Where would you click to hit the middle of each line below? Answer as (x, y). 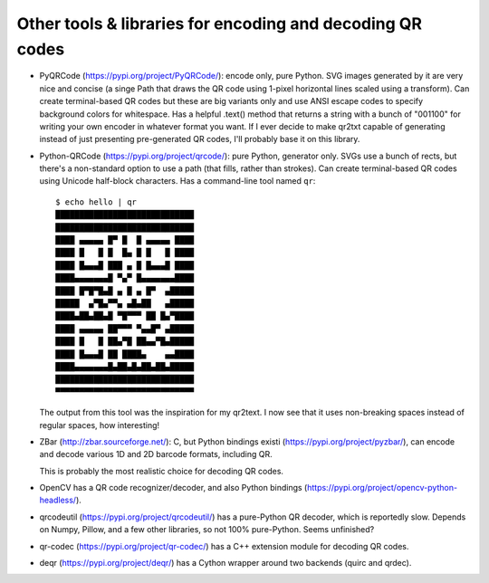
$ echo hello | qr (96, 202)
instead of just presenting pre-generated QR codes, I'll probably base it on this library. (200, 139)
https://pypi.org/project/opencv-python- (382, 488)
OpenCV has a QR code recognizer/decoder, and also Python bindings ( (173, 488)
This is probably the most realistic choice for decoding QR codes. (162, 471)
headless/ (58, 500)
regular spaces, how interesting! (100, 425)
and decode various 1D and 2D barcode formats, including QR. (156, 454)
